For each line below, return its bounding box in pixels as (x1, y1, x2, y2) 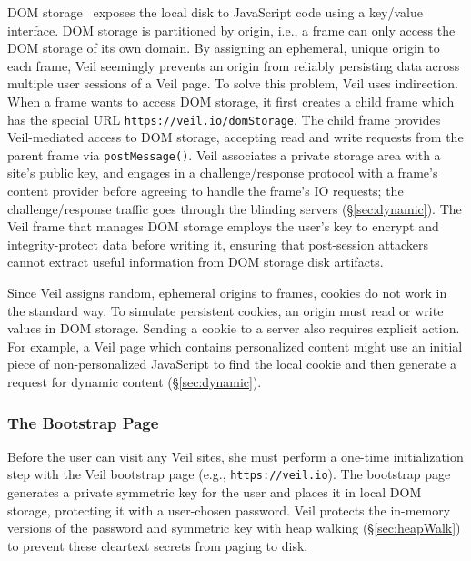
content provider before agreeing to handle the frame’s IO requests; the (7, 181, 404, 200)
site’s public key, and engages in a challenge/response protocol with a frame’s (7, 163, 438, 182)
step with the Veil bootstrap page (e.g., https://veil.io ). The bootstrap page (7, 464, 451, 484)
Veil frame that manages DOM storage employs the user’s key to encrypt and (7, 217, 439, 236)
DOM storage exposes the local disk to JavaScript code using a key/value (7, 3, 423, 21)
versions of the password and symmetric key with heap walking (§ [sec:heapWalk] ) (7, 518, 461, 537)
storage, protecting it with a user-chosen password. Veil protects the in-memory (7, 500, 451, 519)
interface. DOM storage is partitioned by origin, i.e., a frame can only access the (7, 20, 456, 39)
